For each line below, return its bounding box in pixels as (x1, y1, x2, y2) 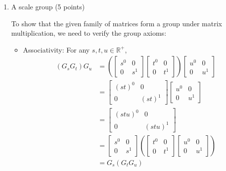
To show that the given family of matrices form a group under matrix (11, 18, 222, 28)
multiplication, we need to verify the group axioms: (11, 28, 167, 38)
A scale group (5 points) (11, 1, 85, 11)
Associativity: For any (23, 44, 90, 55)
